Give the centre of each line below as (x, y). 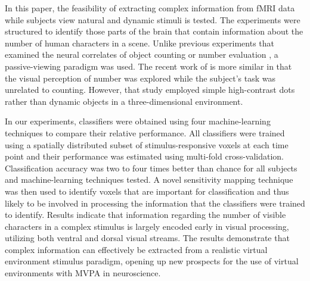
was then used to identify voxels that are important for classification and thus (147, 191)
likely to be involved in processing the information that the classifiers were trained (155, 203)
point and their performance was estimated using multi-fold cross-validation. (145, 156)
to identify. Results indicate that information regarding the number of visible (145, 215)
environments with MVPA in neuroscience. (83, 273)
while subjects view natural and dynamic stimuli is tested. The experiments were (153, 19)
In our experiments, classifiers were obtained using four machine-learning (138, 121)
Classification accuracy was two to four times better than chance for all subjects (151, 168)
